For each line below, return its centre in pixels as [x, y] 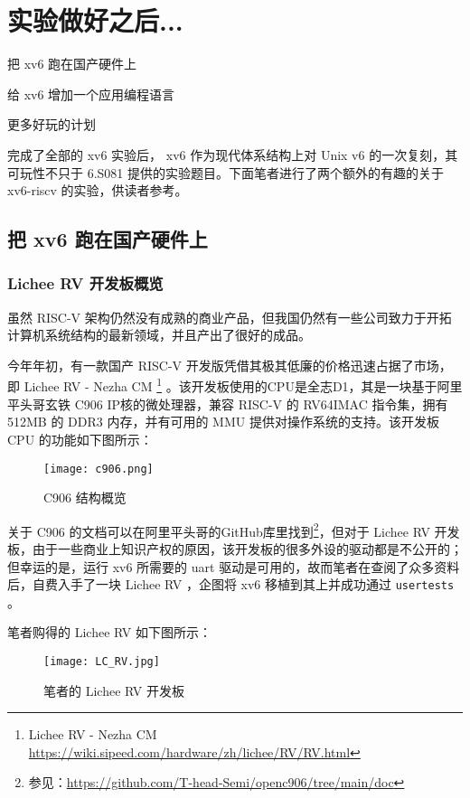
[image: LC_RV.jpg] [102, 662]
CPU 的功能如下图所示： [80, 439]
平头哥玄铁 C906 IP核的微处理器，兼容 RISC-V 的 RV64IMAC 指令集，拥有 [228, 404]
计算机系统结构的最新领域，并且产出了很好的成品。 [159, 335]
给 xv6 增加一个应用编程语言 [91, 94]
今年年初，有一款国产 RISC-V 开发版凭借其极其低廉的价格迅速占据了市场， [230, 365]
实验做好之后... [95, 20]
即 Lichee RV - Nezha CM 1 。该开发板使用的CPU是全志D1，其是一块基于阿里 [235, 385]
